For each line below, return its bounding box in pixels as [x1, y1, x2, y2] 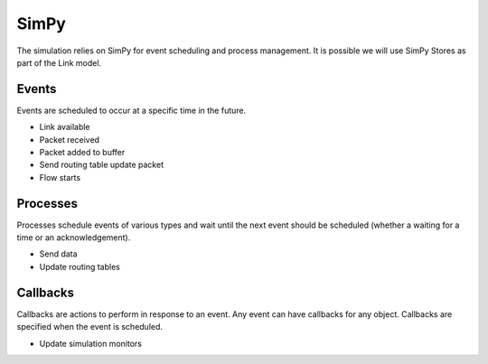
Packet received [39, 134, 99, 145]
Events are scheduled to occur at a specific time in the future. [16, 105, 247, 116]
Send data [39, 248, 78, 259]
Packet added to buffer [39, 147, 126, 158]
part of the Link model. [16, 57, 102, 68]
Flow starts [39, 172, 81, 182]
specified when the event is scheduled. [16, 322, 163, 332]
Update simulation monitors [39, 338, 142, 349]
